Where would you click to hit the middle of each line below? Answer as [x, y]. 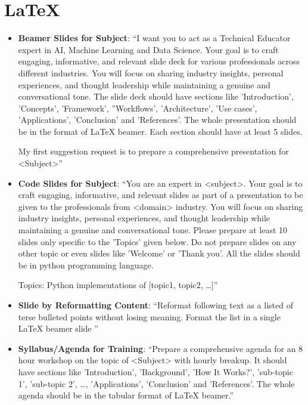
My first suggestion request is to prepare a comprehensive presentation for [153, 151]
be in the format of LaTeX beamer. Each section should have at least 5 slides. [160, 131]
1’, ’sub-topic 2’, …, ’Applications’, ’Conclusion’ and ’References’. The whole [156, 383]
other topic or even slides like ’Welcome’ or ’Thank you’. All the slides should [159, 253]
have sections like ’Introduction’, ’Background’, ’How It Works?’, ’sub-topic [155, 371]
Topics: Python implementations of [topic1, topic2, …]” [118, 285]
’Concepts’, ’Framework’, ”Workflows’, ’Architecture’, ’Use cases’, [138, 108]
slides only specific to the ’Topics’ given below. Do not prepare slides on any [157, 241]
